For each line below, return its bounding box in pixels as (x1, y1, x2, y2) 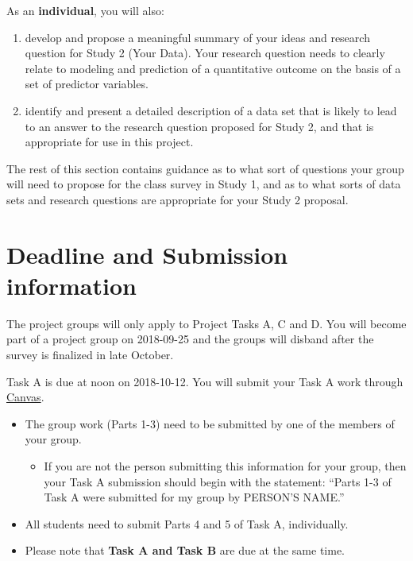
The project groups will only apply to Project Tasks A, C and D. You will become (6, 315, 407, 331)
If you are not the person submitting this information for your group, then (44, 458, 407, 474)
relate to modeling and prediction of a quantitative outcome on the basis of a (25, 60, 401, 76)
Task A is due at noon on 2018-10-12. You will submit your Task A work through (6, 373, 403, 389)
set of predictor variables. (25, 75, 149, 92)
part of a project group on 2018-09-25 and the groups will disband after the (6, 331, 374, 347)
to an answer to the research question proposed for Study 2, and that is (25, 118, 374, 134)
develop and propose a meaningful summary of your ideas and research (25, 29, 370, 45)
